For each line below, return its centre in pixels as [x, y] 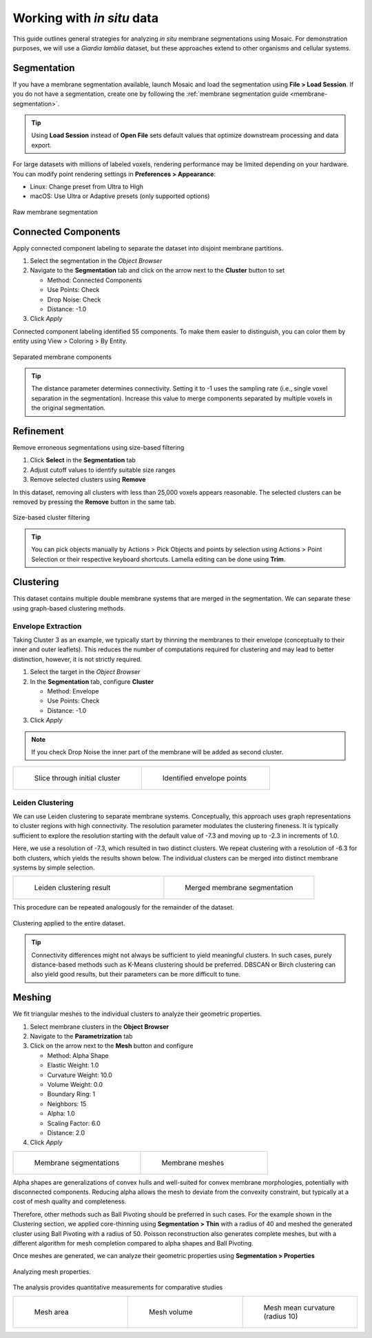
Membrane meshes [193, 1163]
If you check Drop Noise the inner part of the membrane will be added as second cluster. [157, 751]
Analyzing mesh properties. [52, 1271]
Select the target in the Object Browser [85, 672]
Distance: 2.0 [66, 1132]
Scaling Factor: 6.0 [74, 1123]
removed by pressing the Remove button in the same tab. [94, 502]
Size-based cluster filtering [51, 518]
